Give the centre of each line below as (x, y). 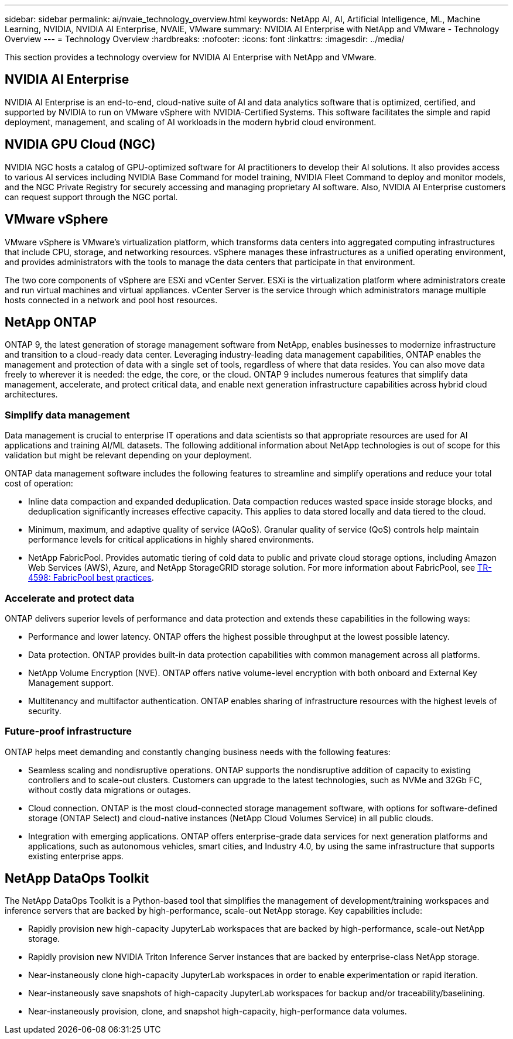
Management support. (71, 683)
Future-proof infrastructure (68, 731)
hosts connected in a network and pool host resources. (111, 300)
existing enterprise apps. (76, 856)
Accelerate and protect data (70, 598)
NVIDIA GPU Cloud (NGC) (80, 145)
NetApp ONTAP (51, 322)
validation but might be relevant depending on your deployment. (129, 455)
